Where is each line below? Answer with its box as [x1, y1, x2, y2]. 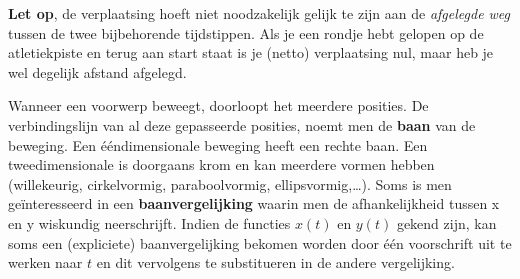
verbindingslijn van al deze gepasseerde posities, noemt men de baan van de [8, 114, 476, 135]
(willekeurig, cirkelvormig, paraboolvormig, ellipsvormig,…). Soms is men [8, 173, 452, 194]
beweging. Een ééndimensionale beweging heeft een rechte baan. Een [8, 134, 428, 155]
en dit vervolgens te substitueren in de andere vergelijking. [96, 252, 455, 273]
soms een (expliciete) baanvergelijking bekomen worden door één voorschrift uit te [8, 232, 512, 253]
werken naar [8, 252, 83, 273]
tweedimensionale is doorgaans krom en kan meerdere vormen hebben [8, 154, 435, 175]
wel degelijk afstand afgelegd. [8, 61, 187, 82]
